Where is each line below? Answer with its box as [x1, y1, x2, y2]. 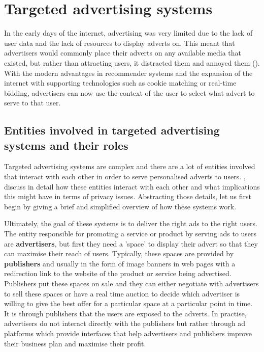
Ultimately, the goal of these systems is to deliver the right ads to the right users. [4, 218, 257, 229]
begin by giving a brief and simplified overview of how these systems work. [4, 201, 237, 211]
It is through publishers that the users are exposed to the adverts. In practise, [4, 308, 247, 318]
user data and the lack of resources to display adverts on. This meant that [4, 37, 235, 48]
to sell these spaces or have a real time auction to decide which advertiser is [4, 288, 240, 299]
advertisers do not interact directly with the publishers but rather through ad [4, 318, 246, 329]
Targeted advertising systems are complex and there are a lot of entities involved [4, 161, 255, 172]
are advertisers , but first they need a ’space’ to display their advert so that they [4, 238, 258, 249]
